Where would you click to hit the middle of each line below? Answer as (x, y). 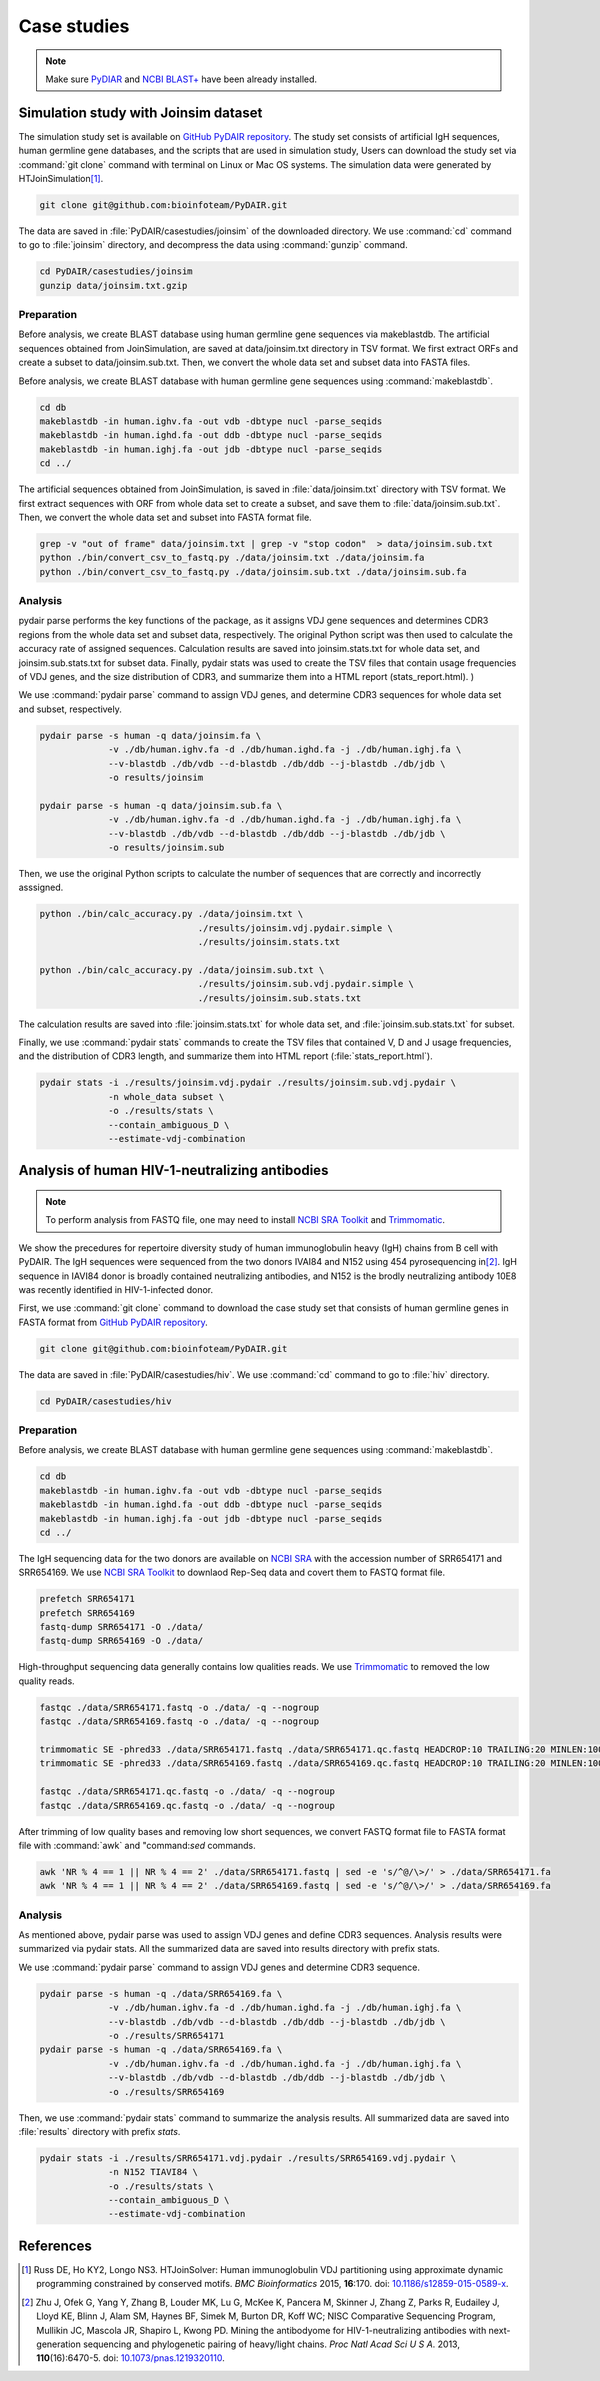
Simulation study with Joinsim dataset (140, 112)
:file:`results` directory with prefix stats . (99, 2131)
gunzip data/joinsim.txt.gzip (113, 285)
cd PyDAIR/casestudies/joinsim (116, 271)
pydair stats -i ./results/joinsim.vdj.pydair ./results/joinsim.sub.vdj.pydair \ (248, 1083)
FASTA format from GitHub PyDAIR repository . (113, 1322)
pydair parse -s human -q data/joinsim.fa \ (150, 735)
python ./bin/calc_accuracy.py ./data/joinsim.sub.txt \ (182, 969)
